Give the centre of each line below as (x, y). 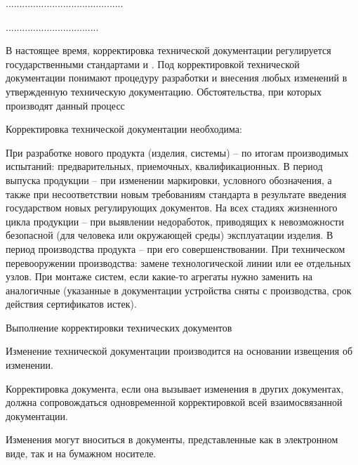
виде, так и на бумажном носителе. (81, 453)
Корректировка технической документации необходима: (124, 129)
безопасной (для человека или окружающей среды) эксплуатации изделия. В (170, 235)
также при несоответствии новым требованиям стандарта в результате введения (176, 194)
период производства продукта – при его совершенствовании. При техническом (175, 248)
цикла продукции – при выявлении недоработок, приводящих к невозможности (175, 221)
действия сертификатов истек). (71, 304)
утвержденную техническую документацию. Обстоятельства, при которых (164, 91)
